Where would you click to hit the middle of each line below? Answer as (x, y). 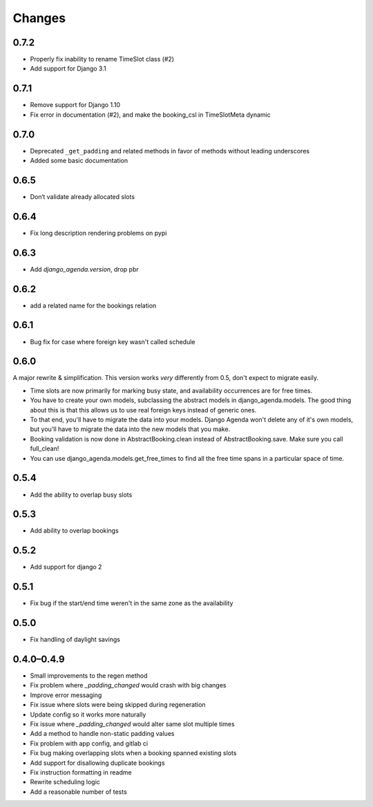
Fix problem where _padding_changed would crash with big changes (128, 685)
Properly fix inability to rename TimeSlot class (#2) (102, 59)
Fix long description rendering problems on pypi (98, 233)
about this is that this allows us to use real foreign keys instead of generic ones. (143, 410)
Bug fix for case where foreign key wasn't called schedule (113, 341)
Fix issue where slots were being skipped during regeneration (118, 705)
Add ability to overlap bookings (74, 531)
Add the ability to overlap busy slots (81, 495)
